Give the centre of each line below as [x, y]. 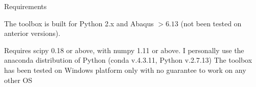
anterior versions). [32, 33]
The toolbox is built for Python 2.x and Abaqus [79, 23]
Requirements [25, 6]
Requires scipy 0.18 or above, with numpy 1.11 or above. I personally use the [124, 50]
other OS [18, 80]
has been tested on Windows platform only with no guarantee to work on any [125, 70]
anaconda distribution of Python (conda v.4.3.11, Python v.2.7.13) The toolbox [128, 60]
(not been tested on [211, 23]
